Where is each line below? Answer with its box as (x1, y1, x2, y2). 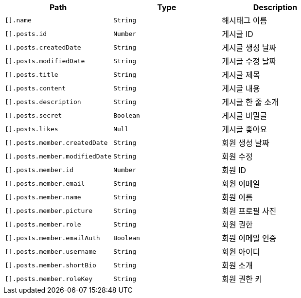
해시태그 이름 (222, 16, 267, 25)
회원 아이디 (222, 247, 260, 257)
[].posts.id (5, 30, 47, 37)
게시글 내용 (222, 84, 260, 93)
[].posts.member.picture (5, 207, 93, 214)
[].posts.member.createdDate (5, 139, 108, 146)
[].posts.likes (5, 125, 58, 133)
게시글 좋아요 (222, 124, 267, 134)
